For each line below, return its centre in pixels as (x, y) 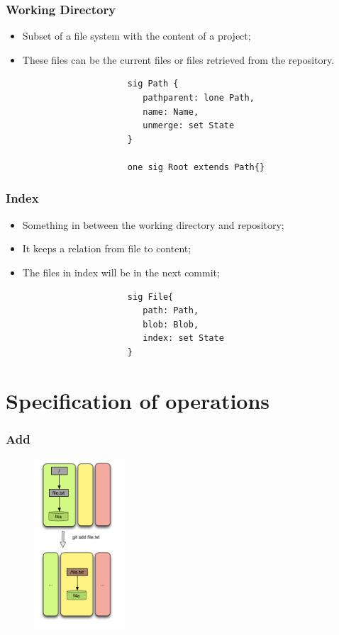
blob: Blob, (171, 324)
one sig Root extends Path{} (196, 167)
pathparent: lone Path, (199, 98)
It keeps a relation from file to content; (107, 248)
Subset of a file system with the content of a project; (137, 36)
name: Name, (171, 112)
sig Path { (153, 84)
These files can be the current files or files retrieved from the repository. (178, 59)
